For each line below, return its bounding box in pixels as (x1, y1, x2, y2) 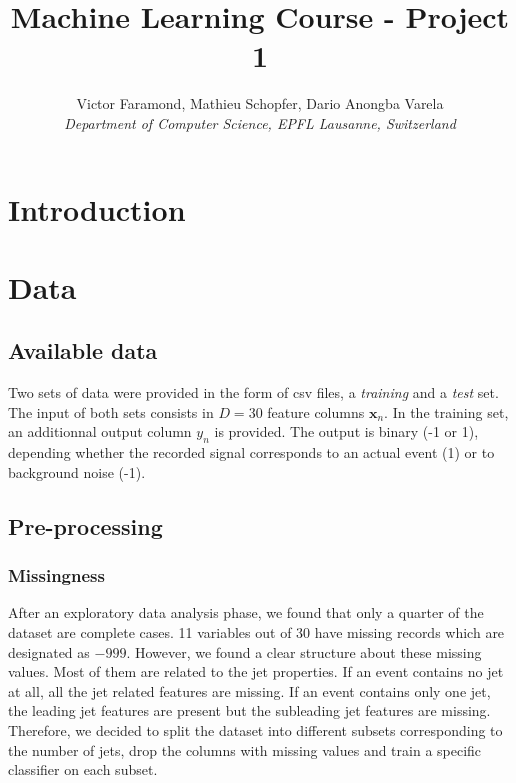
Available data (8, 335, 158, 366)
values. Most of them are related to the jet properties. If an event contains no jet (8, 661, 504, 682)
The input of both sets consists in (8, 401, 214, 422)
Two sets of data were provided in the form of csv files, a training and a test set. (8, 382, 499, 403)
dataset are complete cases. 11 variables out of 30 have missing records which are (8, 622, 505, 643)
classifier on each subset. (8, 759, 158, 780)
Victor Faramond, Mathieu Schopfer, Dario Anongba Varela (76, 93, 444, 114)
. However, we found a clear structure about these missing (126, 641, 482, 662)
